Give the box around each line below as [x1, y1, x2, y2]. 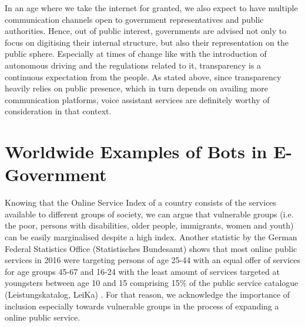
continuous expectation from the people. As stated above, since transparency [5, 70, 281, 83]
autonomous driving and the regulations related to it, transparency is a [5, 59, 262, 71]
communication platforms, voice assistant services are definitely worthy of [5, 93, 270, 105]
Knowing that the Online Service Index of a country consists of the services [5, 196, 277, 209]
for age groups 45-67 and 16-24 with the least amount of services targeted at [5, 265, 280, 277]
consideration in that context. [5, 105, 112, 117]
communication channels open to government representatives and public [5, 13, 264, 25]
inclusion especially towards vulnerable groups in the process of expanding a [5, 299, 279, 312]
